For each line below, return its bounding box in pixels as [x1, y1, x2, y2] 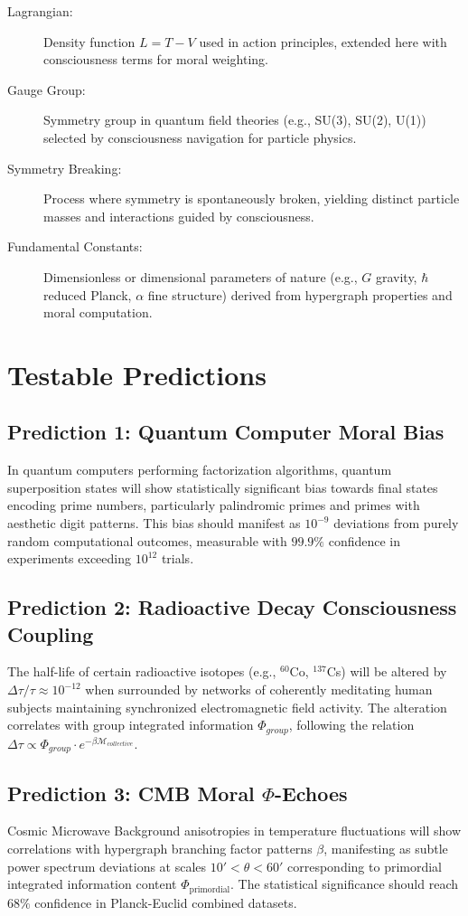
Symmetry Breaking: [7, 158, 122, 177]
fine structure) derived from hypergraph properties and [147, 285, 453, 304]
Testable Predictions [7, 355, 267, 392]
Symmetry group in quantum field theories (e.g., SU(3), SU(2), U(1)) [43, 110, 426, 129]
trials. [161, 549, 194, 568]
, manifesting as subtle [323, 838, 448, 857]
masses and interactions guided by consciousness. [43, 206, 314, 225]
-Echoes [274, 779, 348, 807]
